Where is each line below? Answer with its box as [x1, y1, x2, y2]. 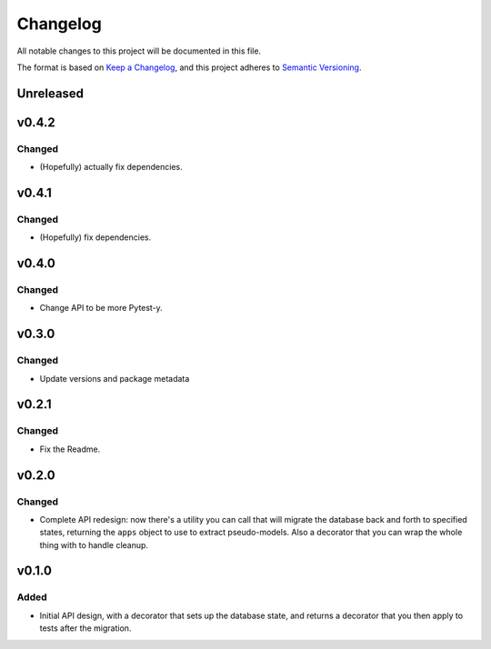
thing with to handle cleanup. [39, 539, 149, 550]
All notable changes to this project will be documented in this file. [16, 45, 262, 56]
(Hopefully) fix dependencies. [39, 232, 152, 243]
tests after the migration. [39, 623, 132, 634]
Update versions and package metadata [39, 373, 190, 384]
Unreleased [16, 85, 85, 101]
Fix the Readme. [39, 444, 101, 454]
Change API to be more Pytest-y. [39, 303, 163, 314]
